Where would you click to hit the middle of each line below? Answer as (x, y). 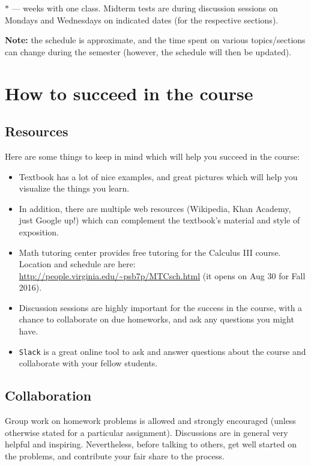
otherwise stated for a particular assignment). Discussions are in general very (146, 432)
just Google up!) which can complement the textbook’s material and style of (159, 220)
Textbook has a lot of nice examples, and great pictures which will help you (158, 176)
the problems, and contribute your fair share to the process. (115, 455)
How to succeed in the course (129, 93)
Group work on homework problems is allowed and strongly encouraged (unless (150, 421)
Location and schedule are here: (77, 264)
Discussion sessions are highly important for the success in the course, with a (161, 307)
